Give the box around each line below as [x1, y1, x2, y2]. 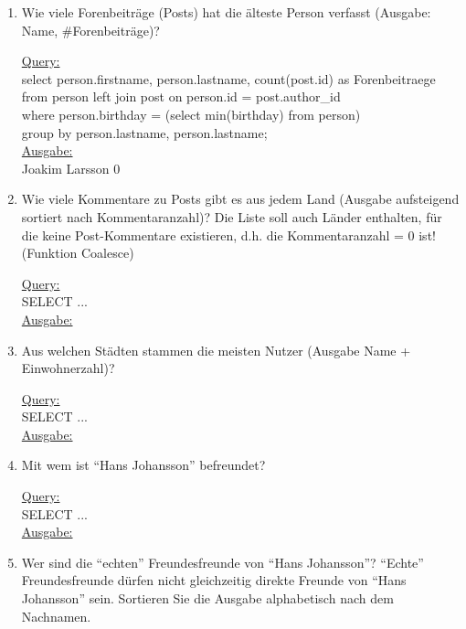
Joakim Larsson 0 [21, 158, 121, 177]
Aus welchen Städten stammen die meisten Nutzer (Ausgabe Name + [21, 340, 411, 359]
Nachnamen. [21, 606, 91, 625]
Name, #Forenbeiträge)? [21, 20, 160, 39]
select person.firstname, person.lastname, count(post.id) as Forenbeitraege [21, 69, 436, 88]
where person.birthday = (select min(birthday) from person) [21, 104, 361, 123]
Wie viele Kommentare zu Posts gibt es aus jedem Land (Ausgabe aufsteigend [21, 189, 460, 208]
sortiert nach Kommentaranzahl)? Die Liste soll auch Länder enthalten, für [21, 207, 442, 226]
